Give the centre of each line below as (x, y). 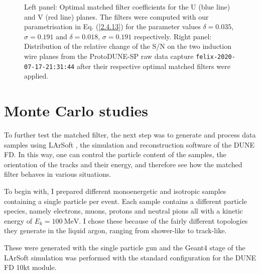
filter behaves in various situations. (58, 174)
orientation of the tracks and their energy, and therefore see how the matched (123, 164)
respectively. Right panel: (173, 36)
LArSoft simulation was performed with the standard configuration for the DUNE (130, 257)
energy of (18, 220)
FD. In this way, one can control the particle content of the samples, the (115, 154)
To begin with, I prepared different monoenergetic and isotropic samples (115, 191)
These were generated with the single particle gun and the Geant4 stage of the (125, 247)
